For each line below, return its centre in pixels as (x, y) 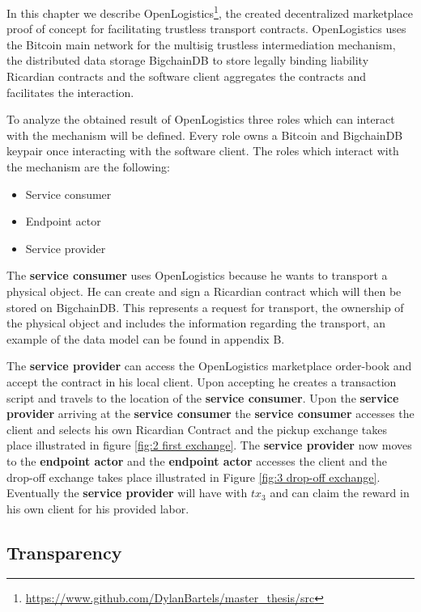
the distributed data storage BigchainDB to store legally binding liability (188, 60)
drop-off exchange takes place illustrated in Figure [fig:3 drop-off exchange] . (193, 477)
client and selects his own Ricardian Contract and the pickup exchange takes (197, 429)
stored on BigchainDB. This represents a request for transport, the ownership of (205, 307)
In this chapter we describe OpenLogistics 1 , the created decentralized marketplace (210, 12)
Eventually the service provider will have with (127, 493)
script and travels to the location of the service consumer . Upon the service (203, 397)
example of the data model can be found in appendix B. (146, 338)
